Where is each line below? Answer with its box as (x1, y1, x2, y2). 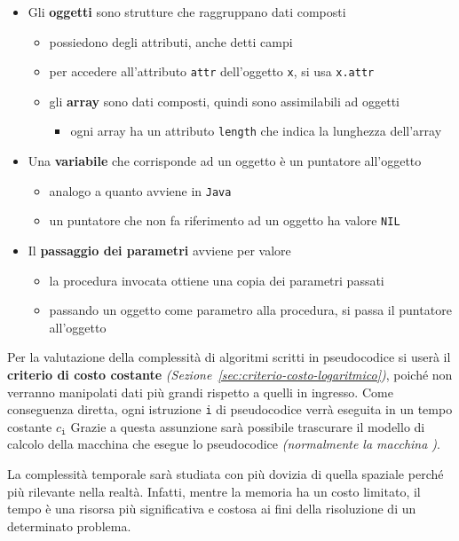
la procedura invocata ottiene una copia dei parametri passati (49, 270, 384, 289)
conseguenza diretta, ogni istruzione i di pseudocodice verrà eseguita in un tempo (7, 400, 453, 419)
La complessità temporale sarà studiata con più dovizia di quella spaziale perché (7, 465, 444, 482)
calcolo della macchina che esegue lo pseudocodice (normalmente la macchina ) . (7, 435, 441, 453)
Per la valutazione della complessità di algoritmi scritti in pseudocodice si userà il (7, 348, 451, 366)
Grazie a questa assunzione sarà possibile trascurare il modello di (70, 417, 425, 435)
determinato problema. (7, 516, 131, 535)
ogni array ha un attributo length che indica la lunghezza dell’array (70, 122, 442, 140)
